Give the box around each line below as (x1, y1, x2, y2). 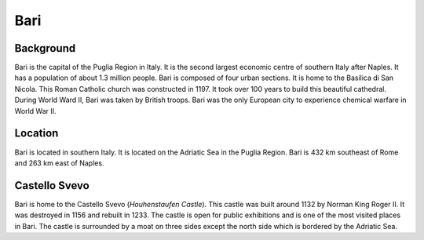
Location (14, 126, 59, 140)
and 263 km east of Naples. (14, 158, 104, 168)
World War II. (14, 106, 57, 115)
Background (14, 42, 76, 55)
